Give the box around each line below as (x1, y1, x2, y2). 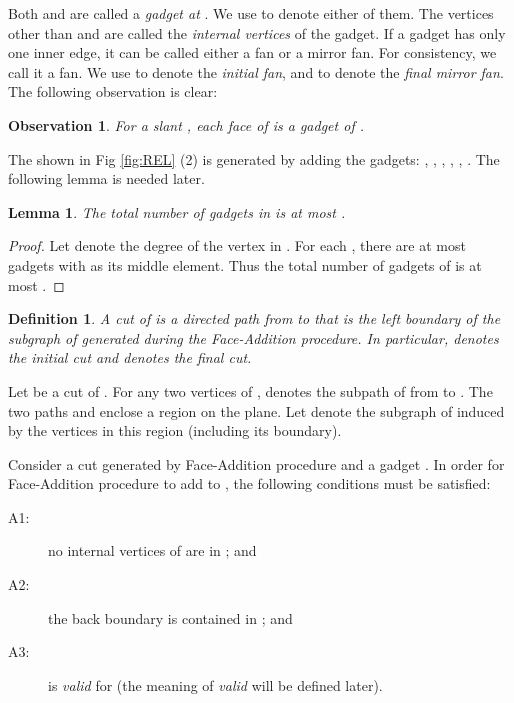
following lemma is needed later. (8, 168, 205, 189)
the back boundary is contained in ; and (48, 607, 293, 628)
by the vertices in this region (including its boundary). (8, 420, 342, 441)
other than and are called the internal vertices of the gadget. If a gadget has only (8, 22, 506, 43)
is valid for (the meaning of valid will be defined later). (48, 674, 383, 695)
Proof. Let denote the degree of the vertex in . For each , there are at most (8, 235, 466, 256)
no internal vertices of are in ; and (48, 540, 257, 561)
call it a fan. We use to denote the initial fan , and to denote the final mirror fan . (8, 61, 504, 82)
